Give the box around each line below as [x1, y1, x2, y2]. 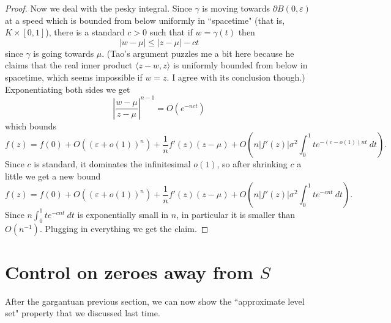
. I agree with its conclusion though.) [166, 70, 305, 83]
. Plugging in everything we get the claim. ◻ [39, 222, 209, 234]
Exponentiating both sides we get [5, 82, 130, 95]
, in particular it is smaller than [176, 208, 296, 220]
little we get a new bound [5, 169, 101, 182]
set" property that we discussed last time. [5, 307, 160, 319]
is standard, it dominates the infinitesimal [34, 158, 191, 170]
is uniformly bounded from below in [173, 59, 308, 71]
